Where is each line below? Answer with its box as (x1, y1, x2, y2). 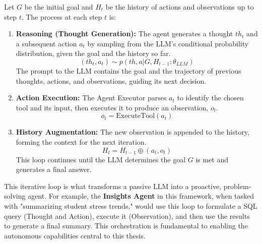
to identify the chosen (177, 92, 244, 103)
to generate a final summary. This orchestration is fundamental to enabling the (4, 220, 248, 231)
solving (4, 191, 26, 201)
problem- (223, 180, 251, 191)
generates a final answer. (16, 164, 92, 174)
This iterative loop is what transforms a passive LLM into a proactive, (4, 180, 222, 191)
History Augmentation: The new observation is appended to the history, (16, 127, 249, 137)
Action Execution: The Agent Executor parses (16, 92, 167, 103)
